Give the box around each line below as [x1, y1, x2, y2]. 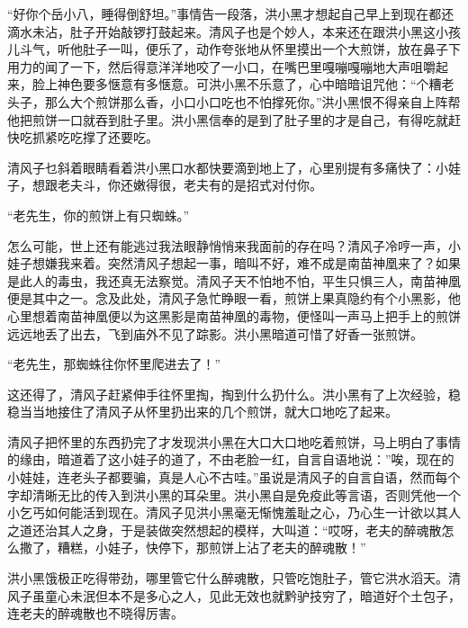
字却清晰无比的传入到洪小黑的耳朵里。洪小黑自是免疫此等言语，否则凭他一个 [7, 485, 461, 504]
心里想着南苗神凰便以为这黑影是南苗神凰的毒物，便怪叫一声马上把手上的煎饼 [7, 306, 461, 325]
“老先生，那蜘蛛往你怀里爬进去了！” [7, 354, 221, 373]
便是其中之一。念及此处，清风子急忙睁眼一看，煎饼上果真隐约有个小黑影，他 [7, 289, 461, 308]
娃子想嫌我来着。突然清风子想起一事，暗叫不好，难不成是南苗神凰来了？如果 [7, 254, 461, 273]
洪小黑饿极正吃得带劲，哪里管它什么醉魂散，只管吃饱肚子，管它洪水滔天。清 [7, 569, 461, 588]
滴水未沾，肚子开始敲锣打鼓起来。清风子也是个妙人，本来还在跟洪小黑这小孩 [7, 22, 461, 40]
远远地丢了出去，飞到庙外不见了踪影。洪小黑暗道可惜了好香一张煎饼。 [7, 324, 423, 343]
